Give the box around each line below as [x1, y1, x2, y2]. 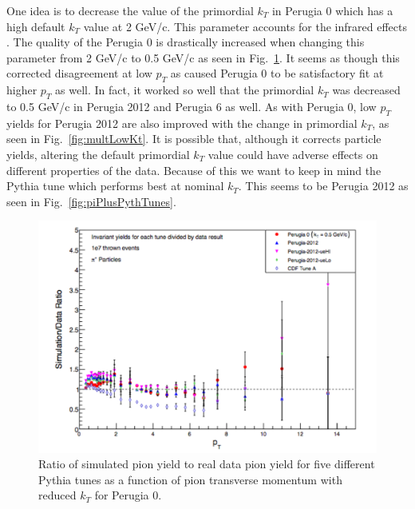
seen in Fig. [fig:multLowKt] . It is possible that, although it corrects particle [6, 130, 381, 147]
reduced [38, 487, 77, 503]
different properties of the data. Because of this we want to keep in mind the [6, 161, 381, 178]
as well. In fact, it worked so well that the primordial [55, 82, 314, 98]
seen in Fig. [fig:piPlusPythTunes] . [6, 193, 176, 209]
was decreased [332, 82, 401, 98]
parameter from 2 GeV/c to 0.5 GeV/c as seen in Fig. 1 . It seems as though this [6, 49, 400, 66]
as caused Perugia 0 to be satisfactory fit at [170, 65, 384, 82]
